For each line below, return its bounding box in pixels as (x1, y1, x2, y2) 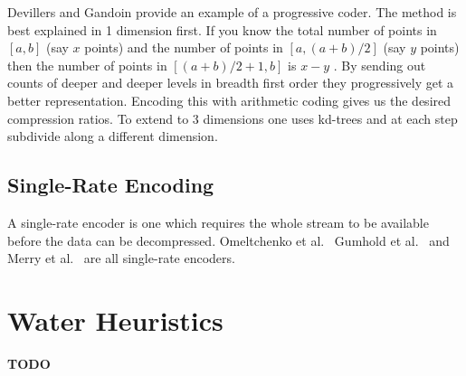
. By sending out (333, 55, 426, 74)
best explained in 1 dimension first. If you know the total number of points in (7, 20, 437, 39)
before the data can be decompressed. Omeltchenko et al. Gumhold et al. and (7, 230, 450, 249)
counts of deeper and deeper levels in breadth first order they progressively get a (7, 73, 454, 92)
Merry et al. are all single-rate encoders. (7, 249, 235, 268)
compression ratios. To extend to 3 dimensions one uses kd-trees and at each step (7, 108, 458, 127)
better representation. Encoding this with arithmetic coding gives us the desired (7, 90, 452, 109)
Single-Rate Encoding (7, 171, 214, 199)
